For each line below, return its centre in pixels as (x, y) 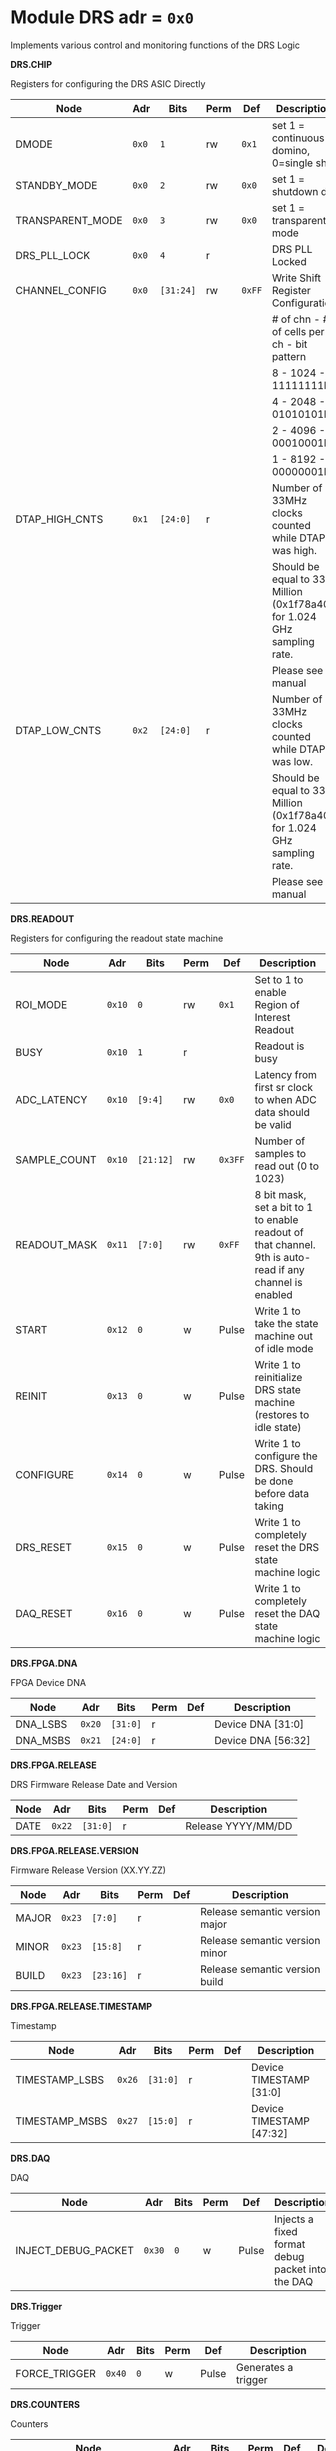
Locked (289, 261)
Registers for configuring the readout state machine (117, 938)
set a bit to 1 (283, 1207)
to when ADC (285, 1099)
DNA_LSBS (41, 1724)
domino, (290, 150)
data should (282, 1112)
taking (269, 1506)
